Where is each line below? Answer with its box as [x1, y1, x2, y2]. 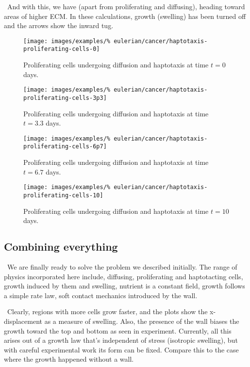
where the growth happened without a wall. [4, 354, 134, 364]
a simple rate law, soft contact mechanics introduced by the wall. [4, 290, 198, 300]
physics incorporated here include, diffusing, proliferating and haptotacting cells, [4, 271, 243, 281]
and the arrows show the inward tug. [4, 20, 114, 31]
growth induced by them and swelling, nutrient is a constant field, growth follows [4, 281, 245, 291]
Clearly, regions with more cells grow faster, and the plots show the [7, 306, 208, 317]
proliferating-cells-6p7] [23, 143, 107, 150]
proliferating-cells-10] [23, 191, 103, 199]
